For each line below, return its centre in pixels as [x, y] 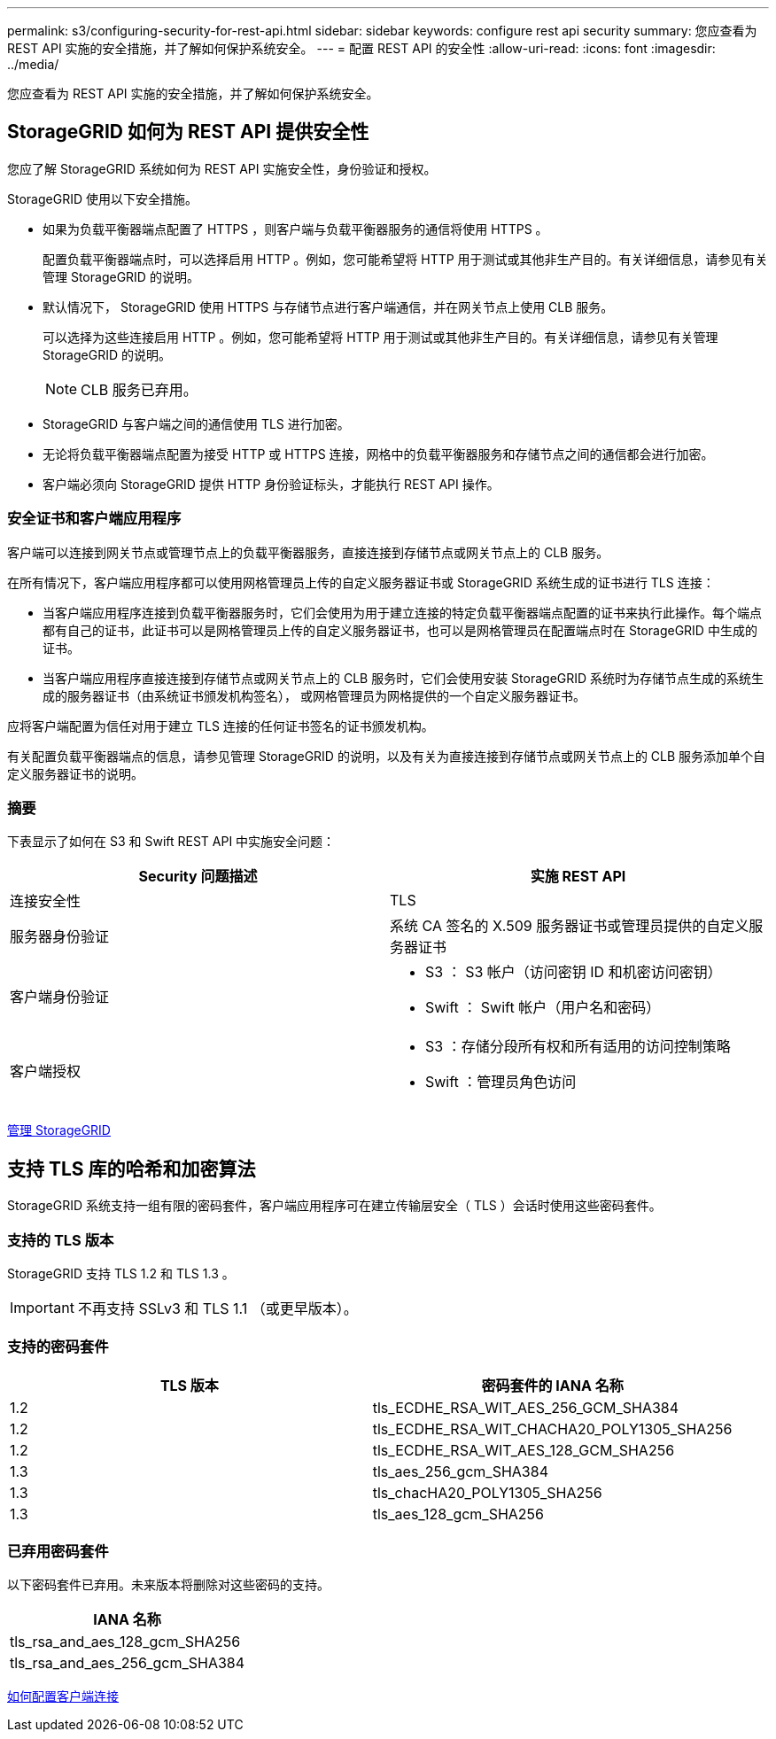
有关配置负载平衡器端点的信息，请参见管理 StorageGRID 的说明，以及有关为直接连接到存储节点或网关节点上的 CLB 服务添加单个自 [387, 756]
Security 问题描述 [198, 877]
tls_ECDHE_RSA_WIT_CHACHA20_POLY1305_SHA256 [552, 1428]
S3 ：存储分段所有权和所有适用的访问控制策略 [578, 1047]
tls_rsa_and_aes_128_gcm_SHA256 [125, 1642]
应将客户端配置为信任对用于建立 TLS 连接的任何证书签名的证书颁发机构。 [221, 726]
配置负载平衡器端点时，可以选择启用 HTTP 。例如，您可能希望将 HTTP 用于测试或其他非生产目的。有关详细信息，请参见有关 [405, 259]
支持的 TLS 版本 [61, 1240]
